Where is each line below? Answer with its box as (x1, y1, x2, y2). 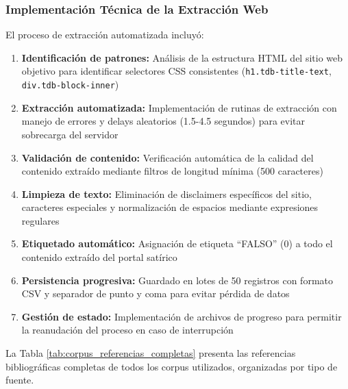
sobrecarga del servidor (21, 127, 119, 141)
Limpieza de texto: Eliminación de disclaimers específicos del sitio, (21, 186, 312, 201)
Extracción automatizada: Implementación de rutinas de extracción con (21, 100, 337, 114)
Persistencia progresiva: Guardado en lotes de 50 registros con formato (21, 273, 333, 287)
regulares (21, 213, 60, 227)
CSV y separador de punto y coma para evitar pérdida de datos (21, 286, 290, 301)
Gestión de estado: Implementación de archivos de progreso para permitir (21, 309, 342, 323)
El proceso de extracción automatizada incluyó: (5, 27, 204, 42)
